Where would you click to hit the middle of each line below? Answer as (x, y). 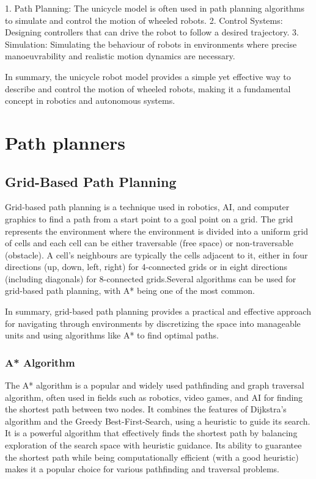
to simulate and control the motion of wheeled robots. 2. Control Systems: (144, 20)
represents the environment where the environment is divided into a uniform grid (156, 231)
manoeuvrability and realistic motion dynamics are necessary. (120, 56)
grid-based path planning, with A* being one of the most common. (130, 291)
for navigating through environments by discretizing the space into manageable (153, 323)
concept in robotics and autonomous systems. (90, 101)
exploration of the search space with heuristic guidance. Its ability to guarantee (153, 445)
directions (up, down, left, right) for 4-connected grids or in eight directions (146, 267)
